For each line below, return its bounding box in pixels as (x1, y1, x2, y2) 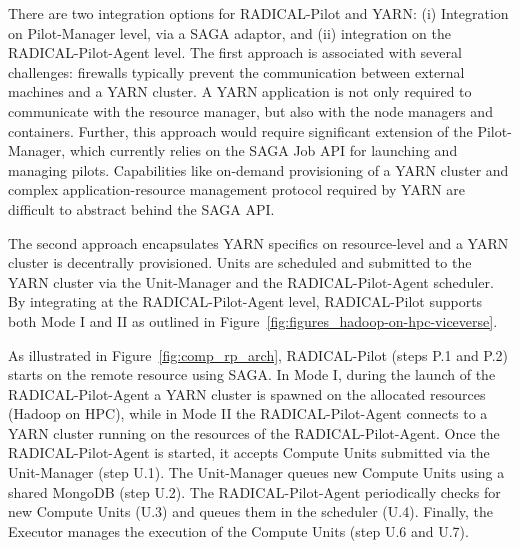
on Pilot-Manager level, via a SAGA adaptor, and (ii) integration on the (8, 22, 452, 43)
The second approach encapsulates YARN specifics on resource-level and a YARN (8, 232, 509, 253)
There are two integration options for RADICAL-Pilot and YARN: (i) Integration (8, 3, 509, 23)
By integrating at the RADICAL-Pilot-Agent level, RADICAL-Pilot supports (8, 291, 483, 312)
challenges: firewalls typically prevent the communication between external (8, 61, 465, 82)
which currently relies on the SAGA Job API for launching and (69, 140, 458, 161)
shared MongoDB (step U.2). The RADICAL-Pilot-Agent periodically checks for (8, 481, 501, 502)
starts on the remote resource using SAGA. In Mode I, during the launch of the (8, 364, 496, 385)
